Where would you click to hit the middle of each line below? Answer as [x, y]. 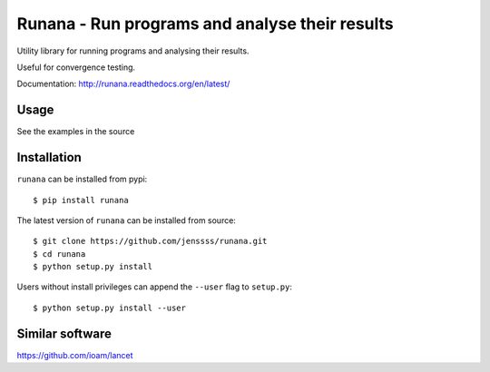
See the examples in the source [76, 132]
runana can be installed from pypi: [82, 179]
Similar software [64, 333]
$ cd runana [59, 254]
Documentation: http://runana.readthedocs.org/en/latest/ [123, 84]
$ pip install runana [81, 200]
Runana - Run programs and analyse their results [205, 24]
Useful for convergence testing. [76, 67]
